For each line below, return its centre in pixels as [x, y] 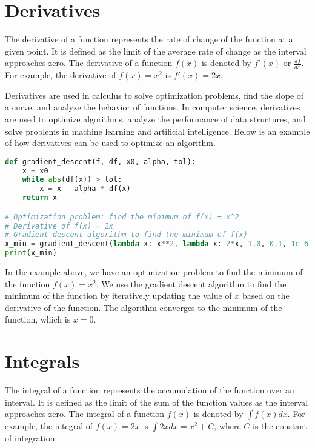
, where [227, 426]
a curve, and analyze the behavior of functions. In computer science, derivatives [153, 107]
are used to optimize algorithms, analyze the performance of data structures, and [155, 119]
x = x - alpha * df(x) [85, 189]
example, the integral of [49, 426]
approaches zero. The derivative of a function [89, 63]
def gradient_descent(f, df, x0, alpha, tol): [100, 162]
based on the [266, 296]
